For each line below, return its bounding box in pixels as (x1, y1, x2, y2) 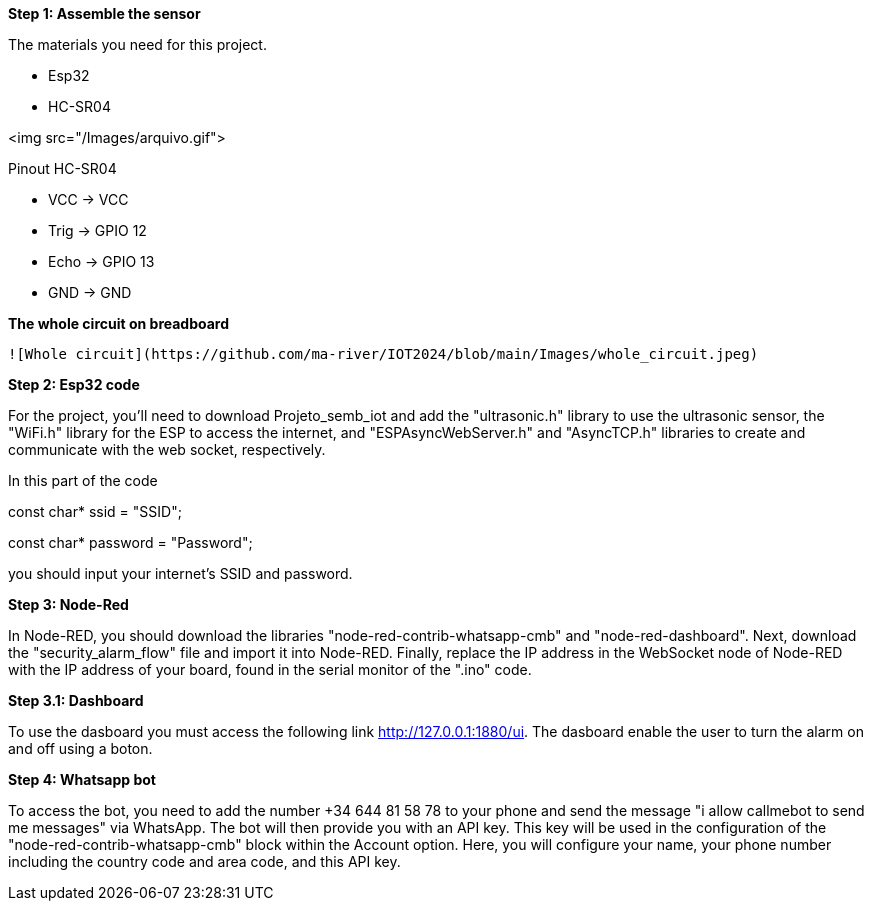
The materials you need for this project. (8, 36, 267, 53)
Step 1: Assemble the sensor (8, 5, 201, 22)
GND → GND (48, 284, 132, 301)
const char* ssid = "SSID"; (8, 503, 182, 520)
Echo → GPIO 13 (48, 253, 155, 270)
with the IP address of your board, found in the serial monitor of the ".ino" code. (8, 661, 532, 678)
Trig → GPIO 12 (48, 222, 147, 239)
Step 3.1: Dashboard (8, 692, 144, 709)
